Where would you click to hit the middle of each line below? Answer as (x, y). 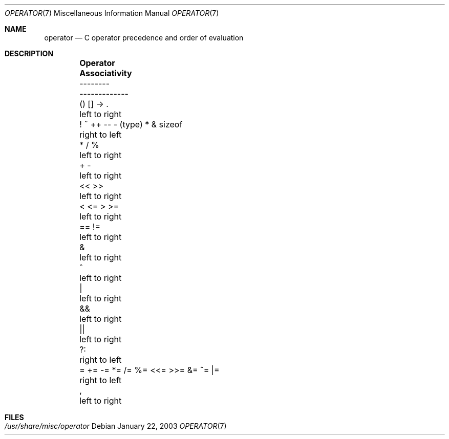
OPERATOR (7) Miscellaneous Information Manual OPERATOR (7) (112, 13)
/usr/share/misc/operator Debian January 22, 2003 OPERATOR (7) (116, 426)
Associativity (106, 73)
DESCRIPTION (29, 53)
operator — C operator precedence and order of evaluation (144, 38)
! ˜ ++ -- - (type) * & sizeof (131, 124)
